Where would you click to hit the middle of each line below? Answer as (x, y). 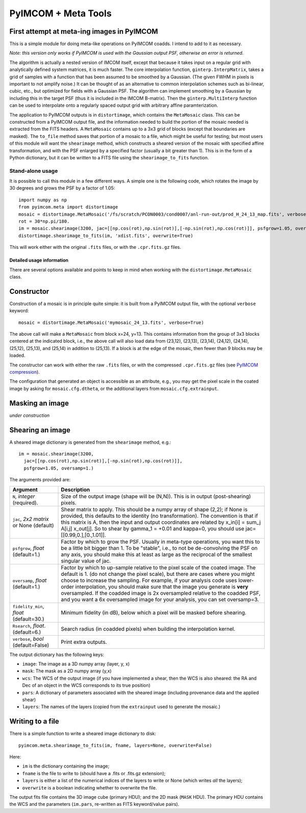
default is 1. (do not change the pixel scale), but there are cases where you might (158, 574)
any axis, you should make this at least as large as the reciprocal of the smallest (157, 554)
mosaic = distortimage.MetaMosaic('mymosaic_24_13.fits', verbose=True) (111, 322)
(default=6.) (27, 632)
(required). (25, 502)
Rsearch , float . (29, 625)
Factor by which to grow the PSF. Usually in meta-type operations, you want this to (160, 542)
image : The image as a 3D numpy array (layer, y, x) (76, 664)
